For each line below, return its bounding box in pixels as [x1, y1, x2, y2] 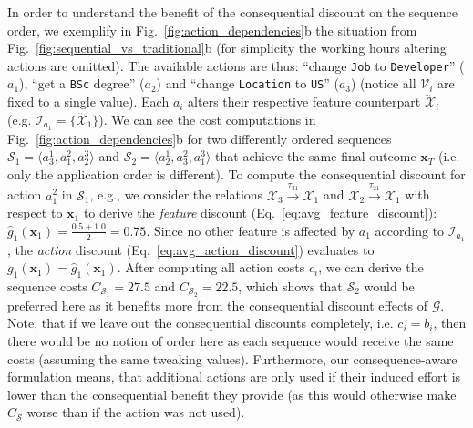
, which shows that [238, 276, 343, 295]
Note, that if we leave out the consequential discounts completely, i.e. [7, 313, 394, 332]
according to [375, 220, 445, 239]
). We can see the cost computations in [98, 109, 316, 128]
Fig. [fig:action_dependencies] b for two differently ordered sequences [7, 128, 392, 148]
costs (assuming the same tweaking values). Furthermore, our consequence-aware [7, 349, 458, 368]
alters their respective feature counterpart [188, 92, 421, 111]
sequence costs [7, 276, 87, 295]
